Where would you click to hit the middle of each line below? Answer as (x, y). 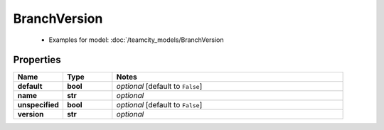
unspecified (38, 105)
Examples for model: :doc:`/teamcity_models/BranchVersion (136, 40)
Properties (37, 60)
